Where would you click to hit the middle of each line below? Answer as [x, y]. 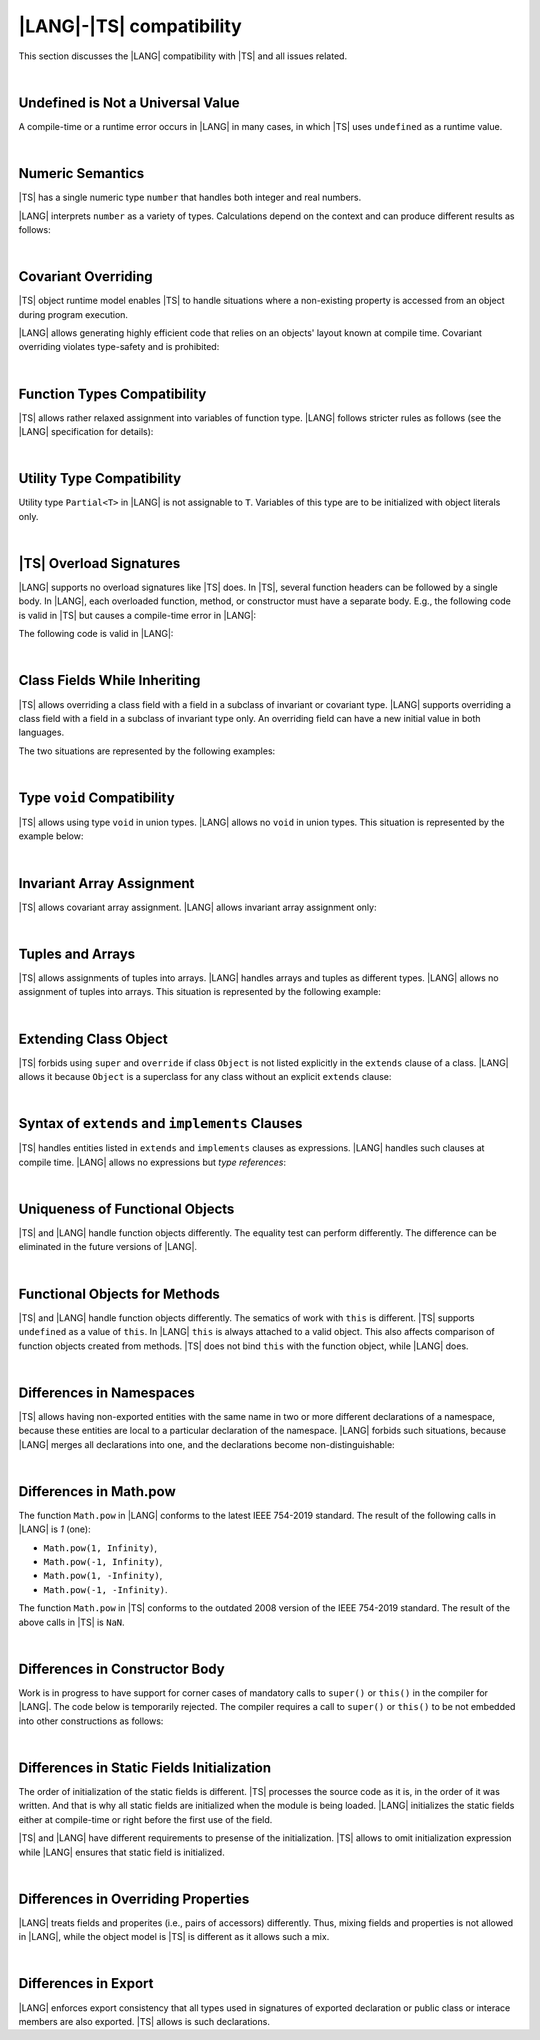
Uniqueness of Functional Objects [126, 1208]
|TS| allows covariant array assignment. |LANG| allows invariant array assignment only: [197, 907]
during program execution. [73, 314]
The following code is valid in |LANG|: [96, 634]
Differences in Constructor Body [121, 1668]
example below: [51, 836]
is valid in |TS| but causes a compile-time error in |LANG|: [137, 615]
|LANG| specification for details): [86, 432]
